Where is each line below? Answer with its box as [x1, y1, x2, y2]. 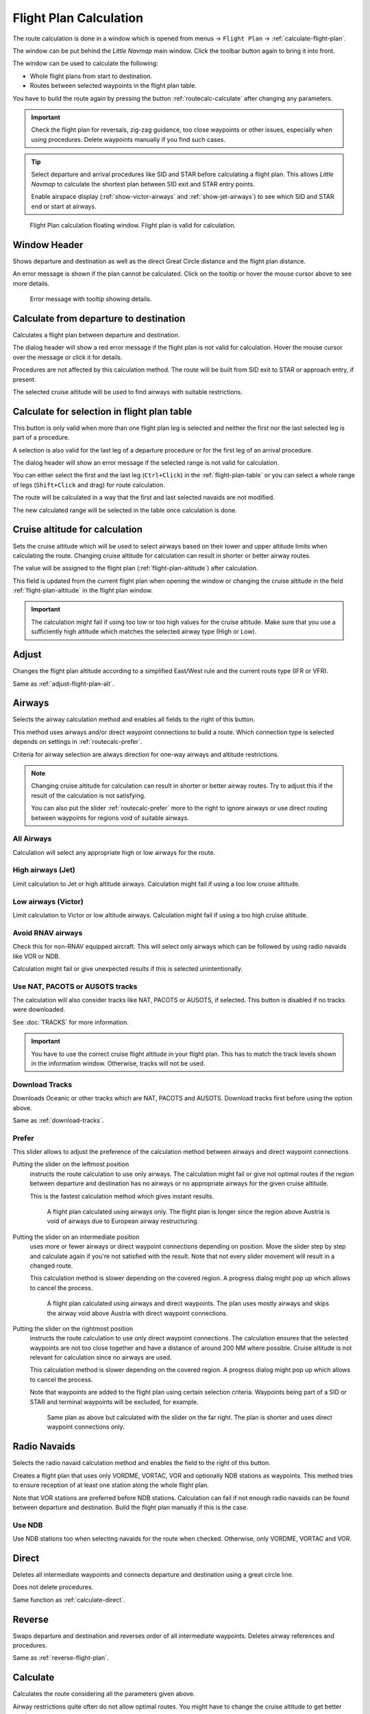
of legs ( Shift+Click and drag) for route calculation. [12, 481, 165, 489]
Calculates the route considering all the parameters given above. [12, 1690, 195, 1698]
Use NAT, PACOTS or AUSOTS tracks [12, 981, 138, 991]
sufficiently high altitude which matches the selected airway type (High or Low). [31, 627, 257, 636]
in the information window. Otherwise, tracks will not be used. [31, 1059, 206, 1067]
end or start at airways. [31, 202, 97, 210]
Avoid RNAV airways [12, 928, 83, 937]
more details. [12, 279, 50, 287]
